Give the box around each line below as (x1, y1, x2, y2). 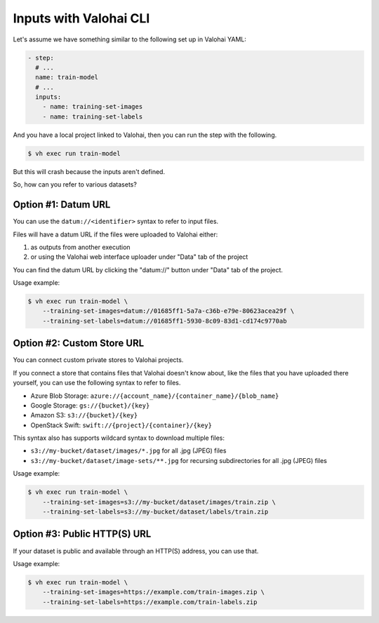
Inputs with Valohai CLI (13, 11, 150, 26)
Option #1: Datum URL (13, 199, 111, 210)
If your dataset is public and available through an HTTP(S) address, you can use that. (13, 547, 259, 555)
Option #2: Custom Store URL (13, 337, 145, 349)
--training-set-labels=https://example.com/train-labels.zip (42, 598, 258, 606)
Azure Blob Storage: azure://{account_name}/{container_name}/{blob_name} (30, 391, 279, 400)
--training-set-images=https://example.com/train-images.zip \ (42, 588, 265, 596)
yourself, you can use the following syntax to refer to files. (13, 379, 181, 387)
